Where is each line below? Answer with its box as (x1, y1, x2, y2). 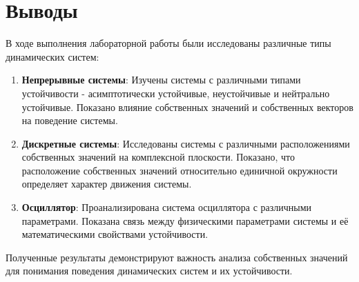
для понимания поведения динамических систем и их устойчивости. (6, 263, 293, 278)
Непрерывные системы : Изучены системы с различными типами (21, 72, 301, 87)
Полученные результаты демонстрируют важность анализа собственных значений (6, 250, 348, 264)
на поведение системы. (21, 113, 118, 128)
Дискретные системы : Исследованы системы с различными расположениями (21, 136, 350, 150)
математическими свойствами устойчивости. (21, 227, 208, 241)
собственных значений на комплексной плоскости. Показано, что (21, 150, 295, 164)
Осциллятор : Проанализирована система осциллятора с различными (21, 200, 312, 214)
